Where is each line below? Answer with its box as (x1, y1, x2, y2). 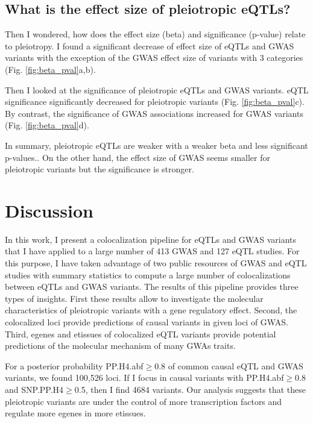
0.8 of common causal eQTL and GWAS (154, 359, 303, 372)
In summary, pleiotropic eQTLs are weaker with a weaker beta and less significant (5, 139, 308, 151)
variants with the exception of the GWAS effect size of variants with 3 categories (5, 51, 303, 64)
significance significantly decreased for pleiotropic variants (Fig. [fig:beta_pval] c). (5, 95, 305, 108)
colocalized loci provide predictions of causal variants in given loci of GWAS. (5, 316, 288, 328)
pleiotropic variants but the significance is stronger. (5, 163, 194, 175)
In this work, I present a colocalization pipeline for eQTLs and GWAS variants (5, 233, 296, 245)
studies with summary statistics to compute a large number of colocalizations (5, 268, 291, 281)
